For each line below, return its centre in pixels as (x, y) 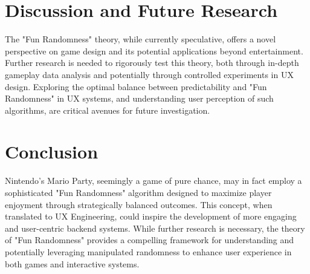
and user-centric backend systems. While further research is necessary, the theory (155, 228)
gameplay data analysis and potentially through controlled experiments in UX (149, 74)
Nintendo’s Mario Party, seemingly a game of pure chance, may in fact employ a (153, 181)
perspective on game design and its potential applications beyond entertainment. (154, 51)
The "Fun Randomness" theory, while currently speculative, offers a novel (140, 39)
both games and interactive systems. (72, 263)
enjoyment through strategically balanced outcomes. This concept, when (139, 204)
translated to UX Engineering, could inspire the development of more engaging (151, 216)
